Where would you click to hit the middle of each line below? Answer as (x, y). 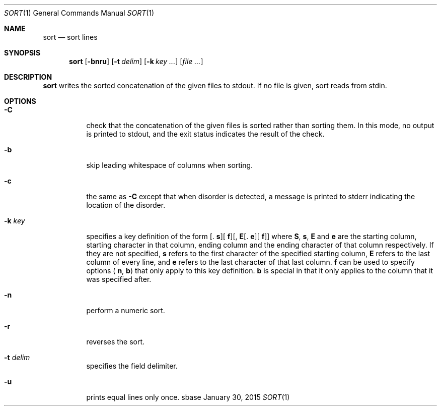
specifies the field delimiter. (132, 366)
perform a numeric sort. (126, 310)
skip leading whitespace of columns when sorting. (170, 165)
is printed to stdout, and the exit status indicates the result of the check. (205, 134)
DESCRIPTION (28, 77)
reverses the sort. (116, 342)
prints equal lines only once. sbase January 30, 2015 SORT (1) (188, 397)
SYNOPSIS (22, 53)
